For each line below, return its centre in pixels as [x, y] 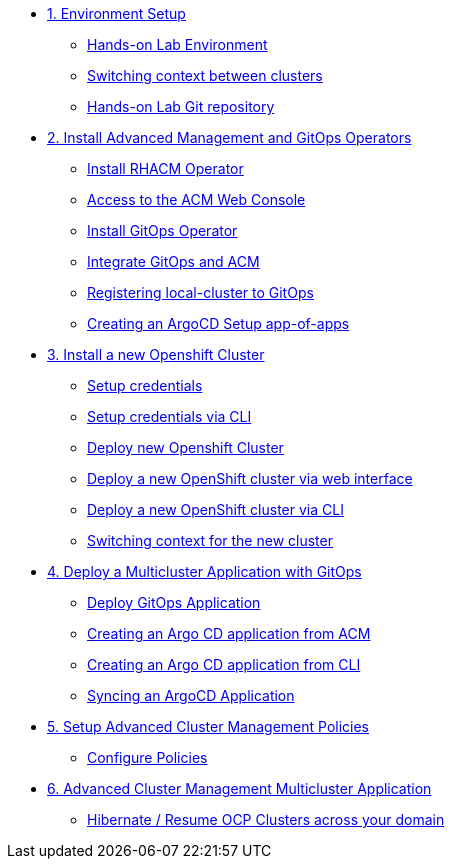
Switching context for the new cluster [210, 540]
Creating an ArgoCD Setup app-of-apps [218, 323]
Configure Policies [147, 757]
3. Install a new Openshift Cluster [156, 354]
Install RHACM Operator [165, 168]
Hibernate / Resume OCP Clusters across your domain [266, 819]
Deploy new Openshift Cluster [185, 447]
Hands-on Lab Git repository [181, 106]
